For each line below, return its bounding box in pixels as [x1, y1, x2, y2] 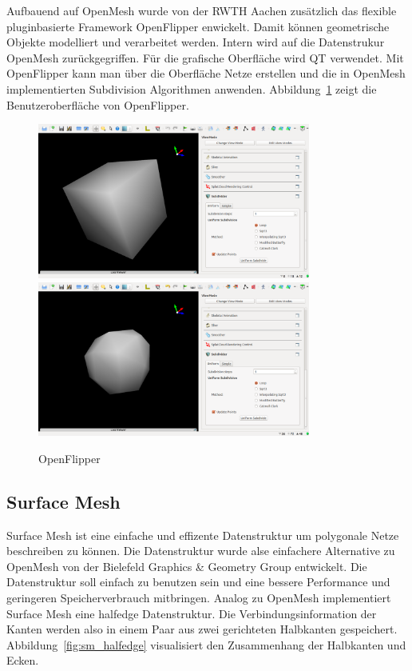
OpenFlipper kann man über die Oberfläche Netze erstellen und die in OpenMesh [6, 65, 406, 82]
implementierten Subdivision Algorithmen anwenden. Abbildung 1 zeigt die [6, 80, 377, 97]
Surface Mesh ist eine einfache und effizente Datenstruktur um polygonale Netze [6, 526, 399, 543]
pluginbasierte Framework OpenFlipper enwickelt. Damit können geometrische [6, 18, 390, 34]
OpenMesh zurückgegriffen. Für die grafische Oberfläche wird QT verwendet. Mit [6, 49, 404, 66]
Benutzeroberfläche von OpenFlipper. [6, 96, 189, 113]
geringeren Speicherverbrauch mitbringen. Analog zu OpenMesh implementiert [6, 589, 391, 606]
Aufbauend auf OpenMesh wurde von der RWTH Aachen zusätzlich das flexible [6, 2, 397, 18]
